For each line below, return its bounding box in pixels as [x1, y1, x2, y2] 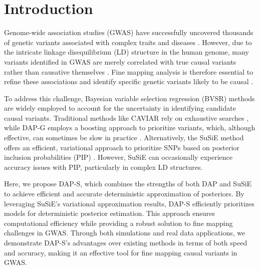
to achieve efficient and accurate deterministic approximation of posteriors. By [4, 188, 244, 199]
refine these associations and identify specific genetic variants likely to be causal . [4, 76, 253, 87]
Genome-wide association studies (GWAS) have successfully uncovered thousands [4, 27, 253, 38]
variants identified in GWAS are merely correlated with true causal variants [4, 56, 236, 67]
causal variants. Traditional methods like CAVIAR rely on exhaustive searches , [4, 112, 249, 123]
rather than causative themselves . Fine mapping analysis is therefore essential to [4, 66, 253, 77]
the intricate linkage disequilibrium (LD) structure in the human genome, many [4, 47, 249, 57]
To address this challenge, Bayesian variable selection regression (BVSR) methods [4, 93, 255, 103]
